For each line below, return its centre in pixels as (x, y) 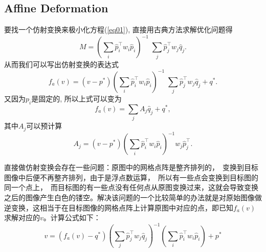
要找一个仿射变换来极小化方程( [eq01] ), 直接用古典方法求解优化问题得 (118, 29)
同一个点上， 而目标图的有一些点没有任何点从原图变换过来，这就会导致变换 (131, 187)
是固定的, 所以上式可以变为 (76, 99)
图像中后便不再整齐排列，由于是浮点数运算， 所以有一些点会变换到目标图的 (131, 177)
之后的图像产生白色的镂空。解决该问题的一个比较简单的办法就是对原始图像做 (133, 197)
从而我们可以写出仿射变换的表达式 (61, 64)
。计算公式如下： (72, 217)
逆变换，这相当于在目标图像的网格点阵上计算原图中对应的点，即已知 (119, 207)
